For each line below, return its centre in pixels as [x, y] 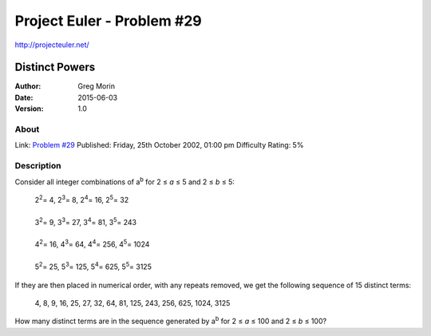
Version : [29, 109]
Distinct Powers [55, 67]
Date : [24, 97]
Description [38, 166]
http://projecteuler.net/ [52, 45]
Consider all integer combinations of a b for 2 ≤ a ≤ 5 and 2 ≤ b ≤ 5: [125, 181]
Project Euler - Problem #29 [109, 21]
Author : [28, 86]
